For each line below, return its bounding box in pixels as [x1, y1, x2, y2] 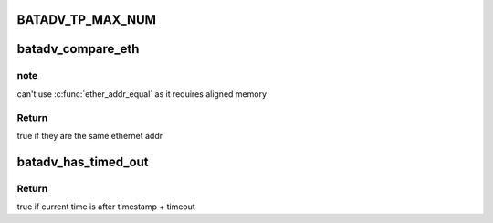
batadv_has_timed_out [16, 154, 150, 169]
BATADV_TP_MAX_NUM [16, 12, 157, 27]
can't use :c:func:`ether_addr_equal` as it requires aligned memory [16, 88, 267, 100]
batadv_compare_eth [16, 41, 140, 57]
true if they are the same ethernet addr [16, 130, 163, 141]
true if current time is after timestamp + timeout [16, 201, 195, 212]
